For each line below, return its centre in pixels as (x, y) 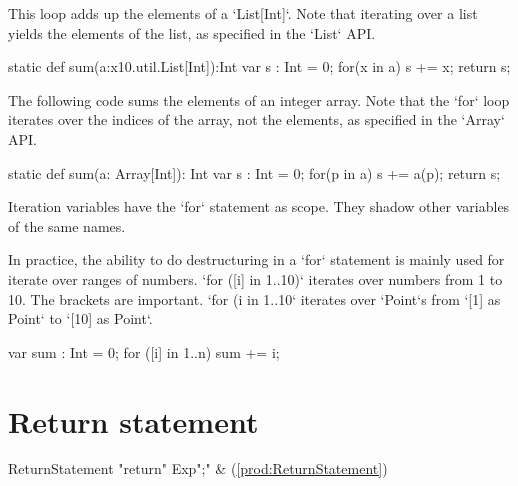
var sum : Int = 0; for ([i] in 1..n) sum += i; (144, 351)
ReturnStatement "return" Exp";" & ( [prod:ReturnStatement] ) (198, 468)
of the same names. (67, 225)
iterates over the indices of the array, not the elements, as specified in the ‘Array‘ (256, 119)
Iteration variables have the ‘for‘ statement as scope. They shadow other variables (259, 206)
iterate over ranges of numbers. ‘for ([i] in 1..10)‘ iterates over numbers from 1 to (255, 278)
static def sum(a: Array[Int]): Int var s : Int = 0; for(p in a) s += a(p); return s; (254, 172)
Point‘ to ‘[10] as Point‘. (80, 318)
